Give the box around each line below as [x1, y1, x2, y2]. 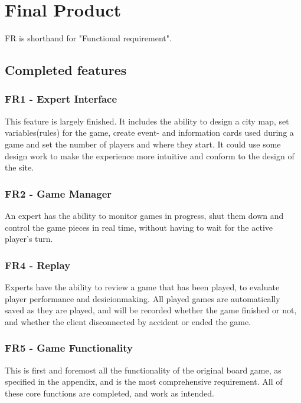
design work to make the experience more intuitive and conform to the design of [5, 149, 295, 162]
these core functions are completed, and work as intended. [5, 386, 214, 399]
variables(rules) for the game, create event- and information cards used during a [5, 126, 294, 139]
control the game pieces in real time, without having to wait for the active [5, 221, 273, 233]
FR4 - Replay [5, 257, 71, 272]
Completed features [5, 61, 127, 79]
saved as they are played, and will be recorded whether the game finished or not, [5, 304, 297, 316]
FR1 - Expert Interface [5, 91, 117, 106]
